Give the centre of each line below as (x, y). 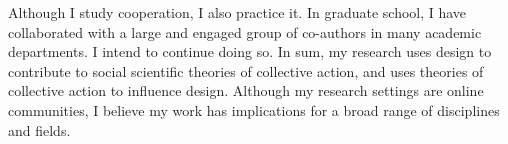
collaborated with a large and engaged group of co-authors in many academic (245, 31)
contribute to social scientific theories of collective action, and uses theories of (246, 70)
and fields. (39, 129)
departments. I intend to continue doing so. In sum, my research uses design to (250, 51)
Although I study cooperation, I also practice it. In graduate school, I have (237, 12)
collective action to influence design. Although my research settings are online (246, 90)
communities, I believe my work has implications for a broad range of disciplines (254, 109)
